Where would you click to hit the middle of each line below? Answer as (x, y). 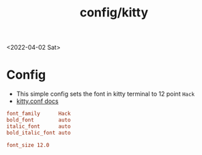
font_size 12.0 (28, 145)
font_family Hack (39, 114)
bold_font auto (39, 120)
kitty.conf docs (37, 101)
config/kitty (114, 13)
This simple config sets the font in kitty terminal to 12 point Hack (105, 94)
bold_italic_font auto (39, 132)
